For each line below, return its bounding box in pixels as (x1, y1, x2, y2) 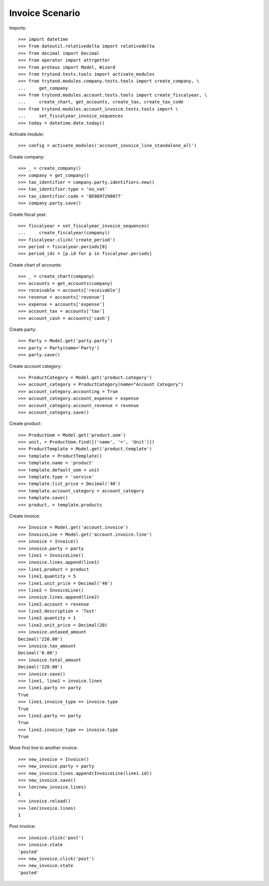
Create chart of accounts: (9, 262, 62, 268)
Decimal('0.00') (18, 650, 58, 656)
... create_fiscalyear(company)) (18, 230, 111, 236)
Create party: (9, 326, 37, 332)
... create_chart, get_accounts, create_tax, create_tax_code (18, 99, 184, 105)
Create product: (9, 421, 42, 427)
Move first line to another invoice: (9, 745, 78, 751)
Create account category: (9, 363, 62, 369)
